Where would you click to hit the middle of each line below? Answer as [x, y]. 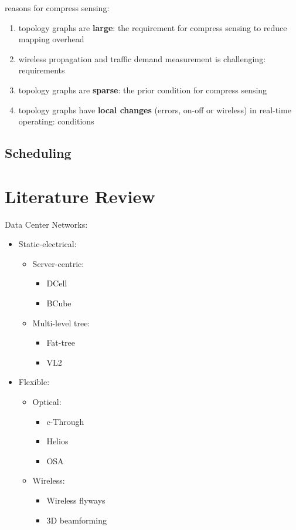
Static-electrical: [47, 244]
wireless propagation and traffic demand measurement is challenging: [142, 58]
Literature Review [80, 196]
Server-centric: [58, 263]
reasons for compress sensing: [57, 8]
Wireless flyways [76, 500]
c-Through [65, 421]
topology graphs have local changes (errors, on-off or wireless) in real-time [155, 109]
